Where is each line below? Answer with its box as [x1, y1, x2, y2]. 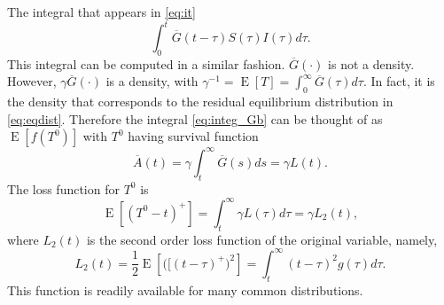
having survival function [128, 127, 259, 145]
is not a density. [328, 54, 415, 73]
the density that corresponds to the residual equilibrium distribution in [7, 92, 393, 111]
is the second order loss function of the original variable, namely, [86, 230, 438, 248]
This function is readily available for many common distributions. [7, 280, 363, 299]
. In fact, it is [362, 72, 435, 90]
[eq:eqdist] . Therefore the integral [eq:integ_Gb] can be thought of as [7, 109, 383, 128]
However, [7, 72, 57, 90]
